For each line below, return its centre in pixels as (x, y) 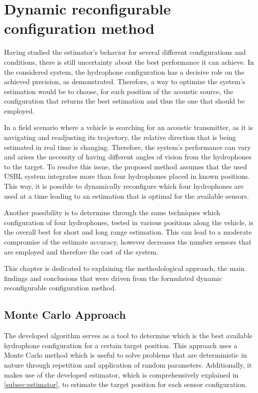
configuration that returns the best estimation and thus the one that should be (125, 101)
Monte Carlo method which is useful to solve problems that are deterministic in (126, 355)
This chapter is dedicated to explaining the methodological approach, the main (125, 268)
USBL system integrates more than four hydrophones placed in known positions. (127, 176)
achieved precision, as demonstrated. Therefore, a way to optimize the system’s (125, 81)
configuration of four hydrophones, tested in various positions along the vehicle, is (129, 222)
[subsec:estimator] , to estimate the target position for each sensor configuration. (126, 384)
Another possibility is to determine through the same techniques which (112, 212)
